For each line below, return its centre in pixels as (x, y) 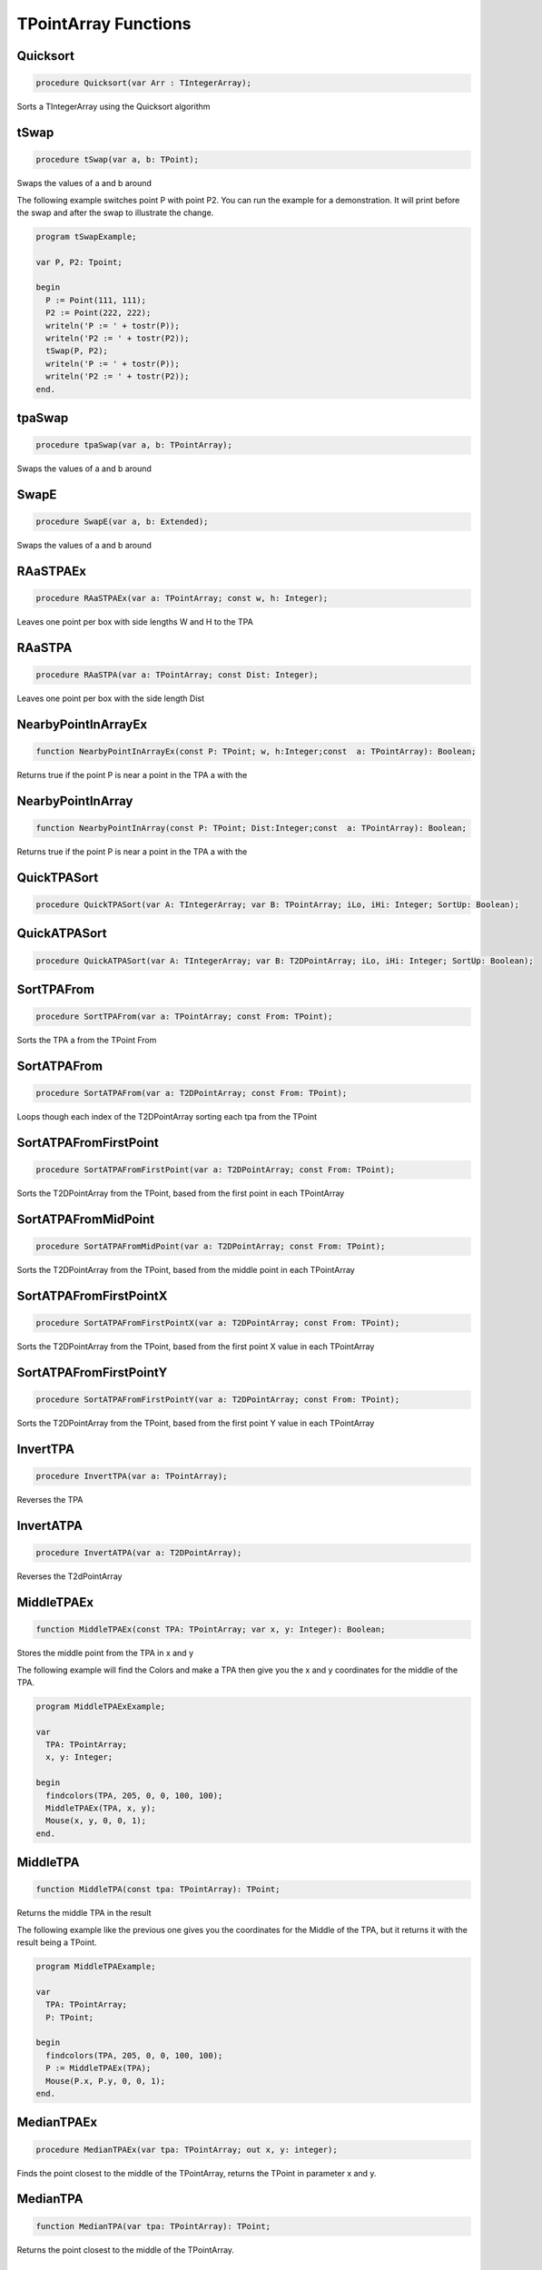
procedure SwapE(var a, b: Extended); (122, 522)
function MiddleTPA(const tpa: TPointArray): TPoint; (158, 1890)
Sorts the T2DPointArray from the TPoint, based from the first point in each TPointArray (181, 1193)
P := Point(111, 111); (96, 300)
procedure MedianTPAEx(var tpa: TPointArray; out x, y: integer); (187, 2149)
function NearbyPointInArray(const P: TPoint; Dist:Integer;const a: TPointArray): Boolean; (251, 828)
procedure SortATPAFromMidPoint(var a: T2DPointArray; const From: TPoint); (211, 1247)
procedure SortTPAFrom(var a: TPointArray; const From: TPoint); (184, 1017)
